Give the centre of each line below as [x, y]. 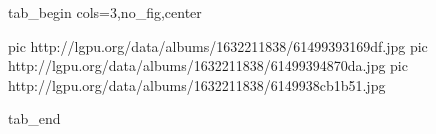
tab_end [34, 118]
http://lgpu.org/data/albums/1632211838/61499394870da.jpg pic [208, 65]
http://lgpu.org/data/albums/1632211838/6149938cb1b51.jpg [197, 84]
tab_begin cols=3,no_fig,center [105, 12]
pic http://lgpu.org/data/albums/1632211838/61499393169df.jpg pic [218, 45]
